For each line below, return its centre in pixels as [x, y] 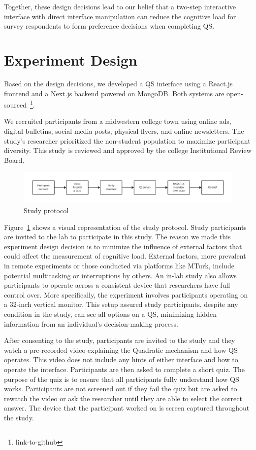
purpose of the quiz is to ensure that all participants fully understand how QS [122, 379]
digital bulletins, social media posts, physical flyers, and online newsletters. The [124, 131]
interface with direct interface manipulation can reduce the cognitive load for [120, 16]
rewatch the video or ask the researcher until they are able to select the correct [123, 398]
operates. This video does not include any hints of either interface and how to [121, 359]
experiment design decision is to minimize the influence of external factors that [123, 246]
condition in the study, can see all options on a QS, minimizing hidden [110, 314]
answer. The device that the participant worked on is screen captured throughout [127, 408]
